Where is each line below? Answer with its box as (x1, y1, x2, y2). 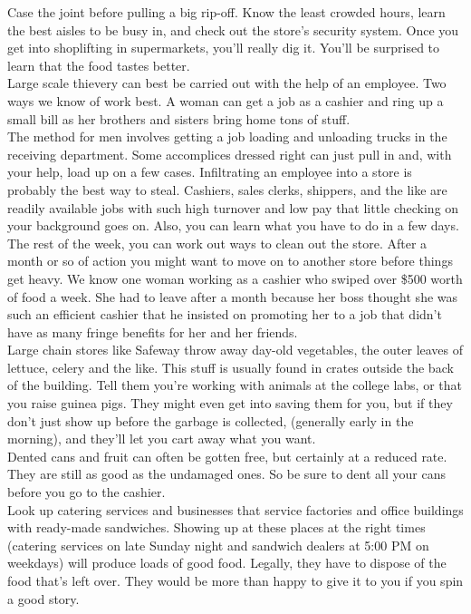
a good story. (7, 589, 80, 608)
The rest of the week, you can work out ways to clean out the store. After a (7, 233, 428, 252)
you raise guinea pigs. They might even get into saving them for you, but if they (7, 394, 453, 413)
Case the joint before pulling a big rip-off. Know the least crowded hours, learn (7, 3, 446, 21)
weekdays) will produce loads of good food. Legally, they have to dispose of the (7, 553, 447, 572)
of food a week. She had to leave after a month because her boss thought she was (7, 287, 458, 306)
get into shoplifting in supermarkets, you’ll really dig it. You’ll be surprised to (7, 38, 440, 57)
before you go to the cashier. (7, 482, 166, 502)
